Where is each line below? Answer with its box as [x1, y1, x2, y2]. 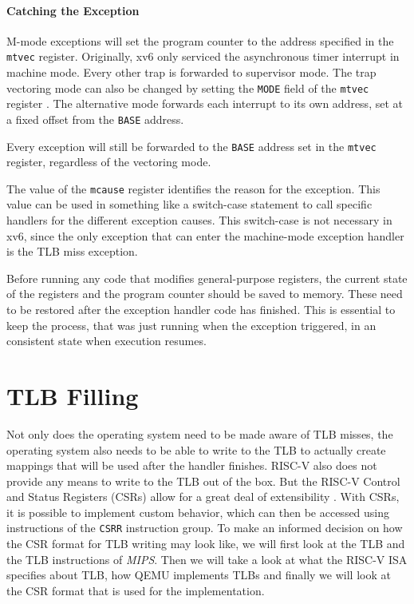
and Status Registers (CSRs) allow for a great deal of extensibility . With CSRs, [6, 488, 400, 505]
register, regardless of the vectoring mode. [6, 153, 211, 170]
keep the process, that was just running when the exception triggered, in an [6, 316, 377, 333]
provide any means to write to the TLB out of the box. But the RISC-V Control [6, 472, 400, 489]
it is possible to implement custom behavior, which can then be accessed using [6, 503, 390, 520]
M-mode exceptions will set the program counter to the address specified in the [6, 32, 394, 49]
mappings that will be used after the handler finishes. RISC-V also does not [6, 457, 377, 474]
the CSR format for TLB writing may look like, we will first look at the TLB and [6, 535, 405, 552]
